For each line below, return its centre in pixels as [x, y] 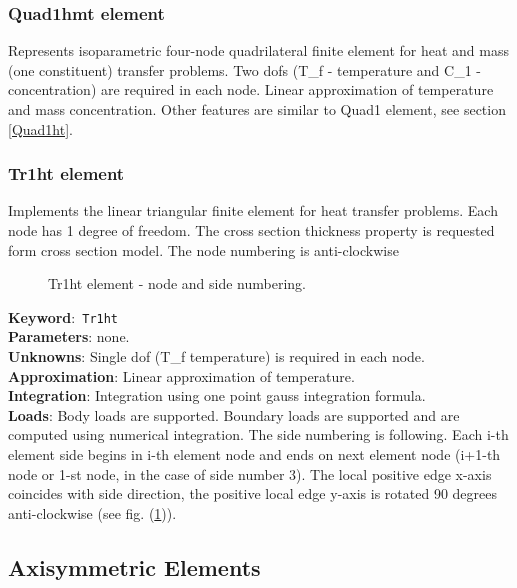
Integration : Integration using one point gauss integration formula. [217, 395]
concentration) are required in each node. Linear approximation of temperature [251, 89]
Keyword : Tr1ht [63, 316]
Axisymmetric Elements [134, 566]
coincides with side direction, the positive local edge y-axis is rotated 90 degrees [252, 493]
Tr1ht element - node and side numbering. [177, 283]
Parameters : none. [69, 336]
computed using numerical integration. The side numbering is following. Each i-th [258, 434]
